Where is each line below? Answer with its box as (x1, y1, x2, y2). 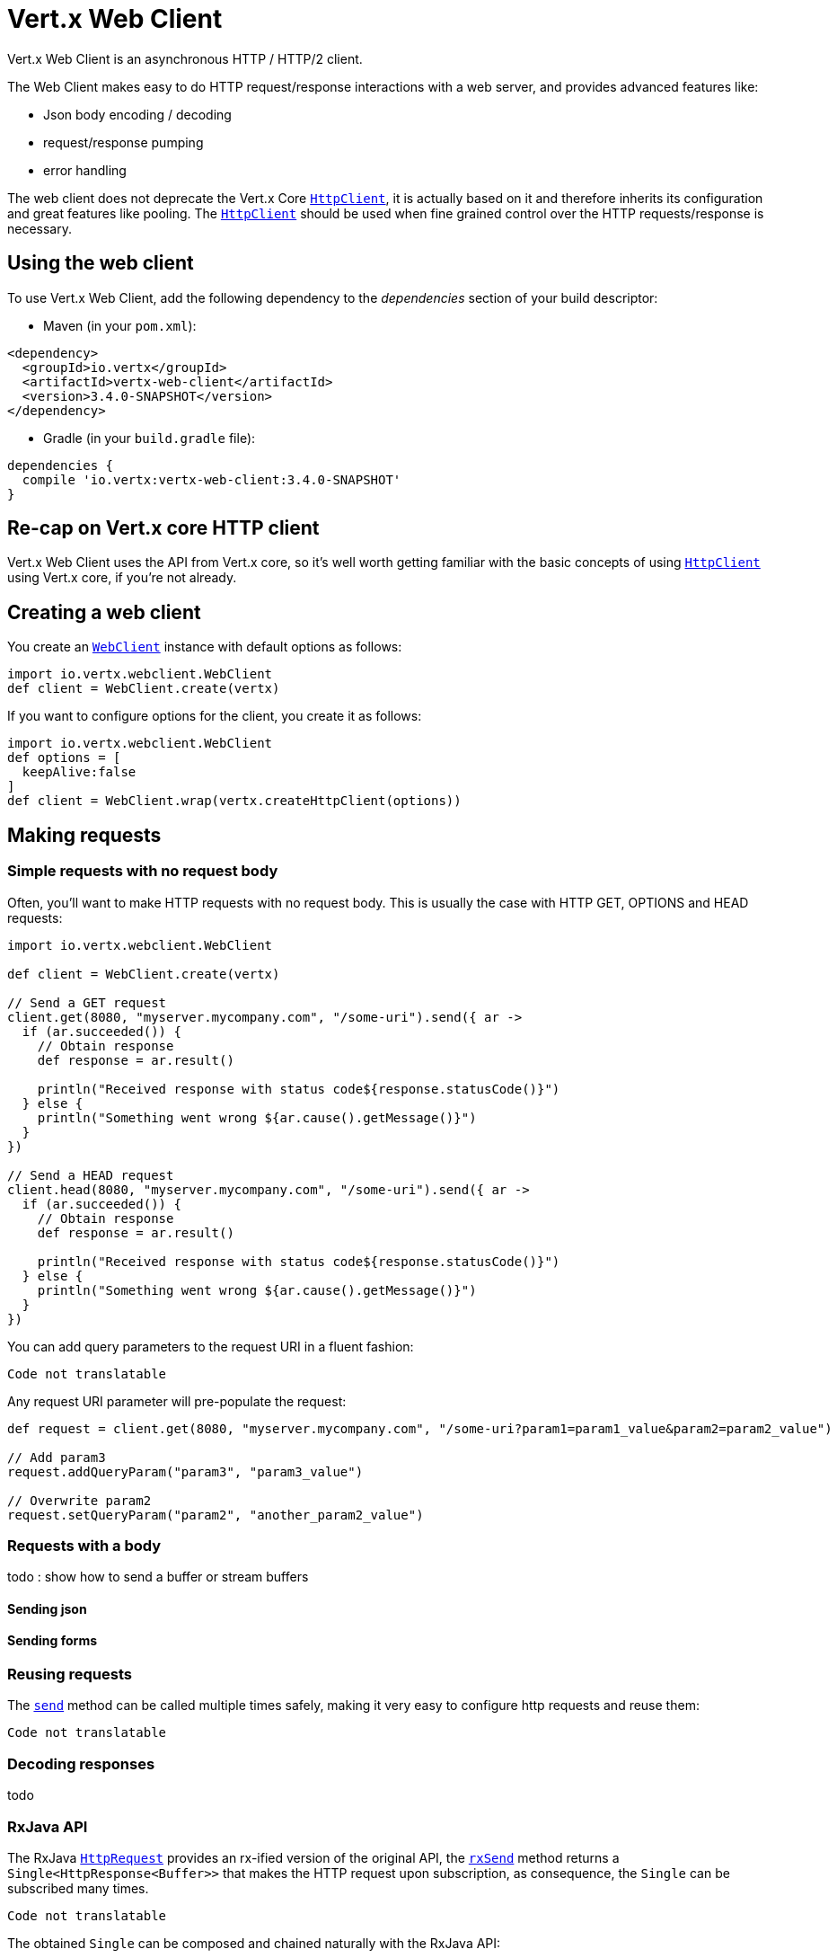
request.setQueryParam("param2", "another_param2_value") (7, 1507, 424, 1522)
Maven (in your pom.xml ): (43, 317, 197, 333)
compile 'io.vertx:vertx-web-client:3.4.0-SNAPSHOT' (22, 472, 401, 487)
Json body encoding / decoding (43, 106, 232, 122)
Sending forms (7, 1633, 97, 1649)
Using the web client (7, 252, 194, 275)
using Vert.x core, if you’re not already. (7, 570, 237, 586)
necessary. (7, 220, 73, 236)
